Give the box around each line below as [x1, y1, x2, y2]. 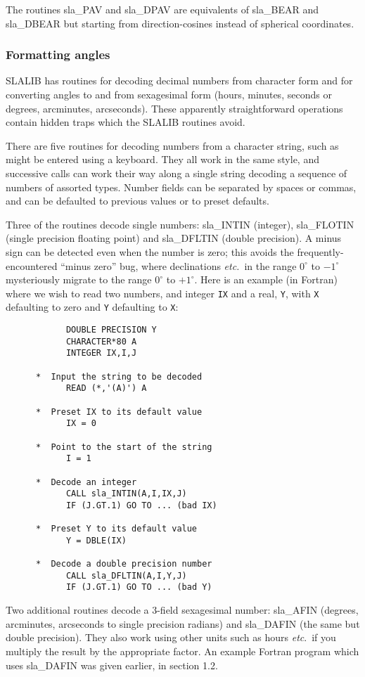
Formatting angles [6, 46, 110, 63]
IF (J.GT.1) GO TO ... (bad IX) [65, 500, 217, 510]
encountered [6, 258, 58, 273]
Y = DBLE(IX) [65, 535, 127, 546]
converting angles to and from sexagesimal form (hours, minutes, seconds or [6, 87, 332, 101]
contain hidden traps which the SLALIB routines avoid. [6, 115, 245, 129]
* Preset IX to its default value [35, 406, 203, 417]
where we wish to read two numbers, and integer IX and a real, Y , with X [6, 285, 319, 300]
